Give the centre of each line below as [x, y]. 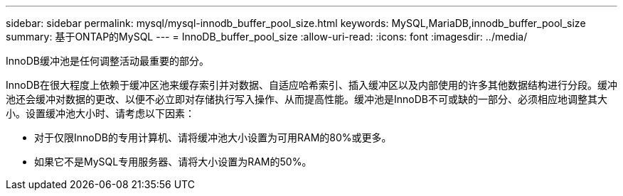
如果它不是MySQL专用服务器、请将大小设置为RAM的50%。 [173, 162]
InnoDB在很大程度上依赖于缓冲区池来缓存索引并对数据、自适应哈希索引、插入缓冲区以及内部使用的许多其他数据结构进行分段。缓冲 [311, 85]
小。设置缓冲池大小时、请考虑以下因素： [100, 113]
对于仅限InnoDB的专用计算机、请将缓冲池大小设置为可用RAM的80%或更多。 [213, 137]
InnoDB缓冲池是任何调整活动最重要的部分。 [107, 61]
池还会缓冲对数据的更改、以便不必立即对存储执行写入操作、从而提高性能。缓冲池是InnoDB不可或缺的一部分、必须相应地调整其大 [307, 99]
